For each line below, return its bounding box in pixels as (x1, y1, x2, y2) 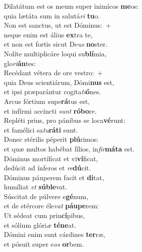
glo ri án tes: (4, 58, 36, 68)
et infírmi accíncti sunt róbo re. (4, 105, 97, 116)
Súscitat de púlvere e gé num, (4, 191, 88, 201)
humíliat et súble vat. (4, 182, 67, 192)
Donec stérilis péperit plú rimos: (4, 134, 99, 144)
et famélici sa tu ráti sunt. (4, 124, 78, 134)
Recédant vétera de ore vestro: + (4, 67, 103, 78)
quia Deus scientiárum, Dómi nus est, (4, 77, 114, 87)
